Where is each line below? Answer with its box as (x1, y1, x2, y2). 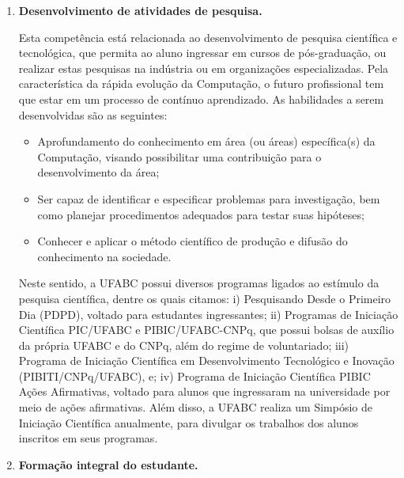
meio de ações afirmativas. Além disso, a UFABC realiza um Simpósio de (18, 399, 373, 415)
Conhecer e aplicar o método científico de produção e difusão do (37, 233, 348, 249)
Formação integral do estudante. (18, 456, 198, 472)
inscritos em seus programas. (18, 430, 158, 446)
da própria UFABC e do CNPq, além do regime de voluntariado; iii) (18, 336, 349, 353)
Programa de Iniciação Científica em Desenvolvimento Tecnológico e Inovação (18, 352, 395, 369)
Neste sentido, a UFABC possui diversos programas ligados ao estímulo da (18, 275, 379, 291)
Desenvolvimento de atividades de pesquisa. (18, 2, 262, 18)
